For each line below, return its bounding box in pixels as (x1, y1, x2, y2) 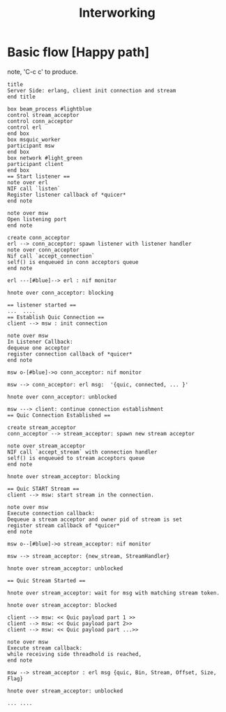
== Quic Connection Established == (7, 412, 111, 419)
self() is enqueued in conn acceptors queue (7, 258, 139, 265)
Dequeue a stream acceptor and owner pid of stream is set (7, 516, 183, 523)
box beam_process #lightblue (7, 105, 92, 113)
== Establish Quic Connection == (7, 314, 105, 321)
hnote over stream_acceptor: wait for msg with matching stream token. (7, 589, 220, 596)
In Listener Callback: (7, 338, 73, 345)
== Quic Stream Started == (7, 577, 86, 584)
